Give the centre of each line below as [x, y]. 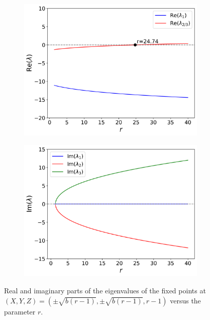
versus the [185, 300]
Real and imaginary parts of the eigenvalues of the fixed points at [105, 290]
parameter [20, 311]
